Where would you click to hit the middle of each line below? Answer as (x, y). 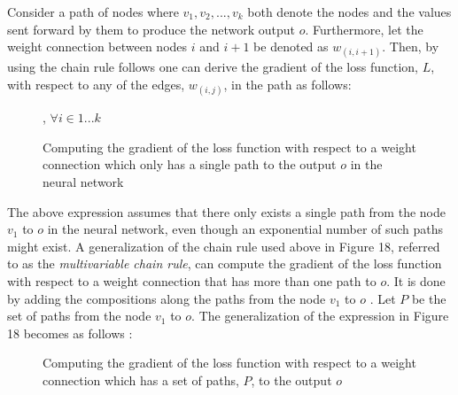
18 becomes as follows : (70, 333)
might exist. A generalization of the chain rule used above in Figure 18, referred (224, 246)
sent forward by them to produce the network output (151, 29)
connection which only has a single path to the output (190, 164)
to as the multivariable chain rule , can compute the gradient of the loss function (225, 263)
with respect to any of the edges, (96, 84)
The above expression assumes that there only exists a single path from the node (226, 211)
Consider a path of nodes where (93, 12)
